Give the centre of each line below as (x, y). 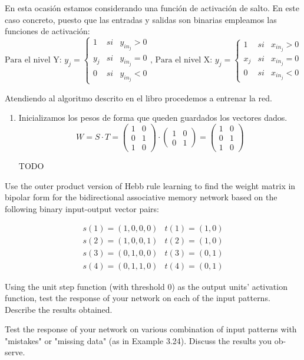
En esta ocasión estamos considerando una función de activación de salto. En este (152, 8)
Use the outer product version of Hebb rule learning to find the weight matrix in (150, 185)
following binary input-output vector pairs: (82, 208)
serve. (15, 352)
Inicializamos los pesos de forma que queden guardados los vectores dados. (153, 118)
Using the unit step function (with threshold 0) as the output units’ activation (146, 286)
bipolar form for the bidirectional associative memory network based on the (141, 197)
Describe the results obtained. (59, 309)
